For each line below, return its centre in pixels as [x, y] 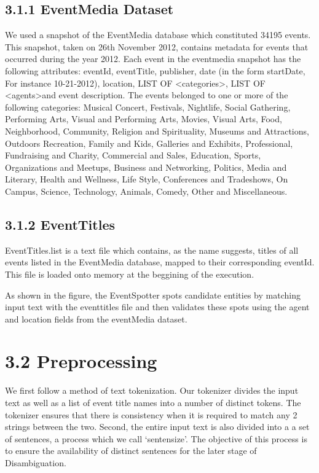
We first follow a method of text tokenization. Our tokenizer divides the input [152, 390]
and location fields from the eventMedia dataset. [96, 319]
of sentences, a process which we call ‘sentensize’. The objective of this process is [156, 438]
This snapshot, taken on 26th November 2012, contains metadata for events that [157, 46]
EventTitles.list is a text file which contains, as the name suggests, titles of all [152, 250]
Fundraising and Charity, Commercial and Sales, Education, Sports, [133, 155]
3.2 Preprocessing [81, 361]
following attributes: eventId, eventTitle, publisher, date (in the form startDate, [155, 70]
